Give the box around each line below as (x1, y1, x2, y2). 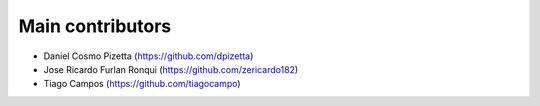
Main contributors (18, 15, 172, 37)
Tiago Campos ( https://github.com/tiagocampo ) (43, 78, 241, 90)
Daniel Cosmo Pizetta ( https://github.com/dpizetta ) (43, 50, 254, 62)
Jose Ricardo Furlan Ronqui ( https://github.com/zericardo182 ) (43, 63, 299, 75)
